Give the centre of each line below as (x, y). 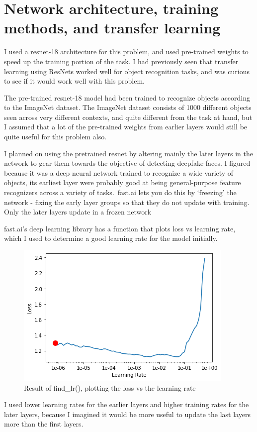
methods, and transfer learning (112, 28)
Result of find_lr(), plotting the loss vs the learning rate (110, 387)
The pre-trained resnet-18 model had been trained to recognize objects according (127, 97)
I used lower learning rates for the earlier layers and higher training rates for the (127, 404)
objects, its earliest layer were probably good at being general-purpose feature (123, 182)
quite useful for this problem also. (55, 137)
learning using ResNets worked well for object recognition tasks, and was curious (127, 71)
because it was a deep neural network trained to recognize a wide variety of (119, 172)
